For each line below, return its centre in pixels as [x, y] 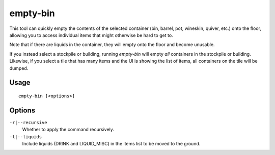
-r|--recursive [29, 122]
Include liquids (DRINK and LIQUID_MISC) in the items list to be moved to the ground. [111, 143]
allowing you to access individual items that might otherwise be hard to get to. [91, 35]
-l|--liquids [26, 137]
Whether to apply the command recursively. [68, 130]
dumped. [19, 68]
